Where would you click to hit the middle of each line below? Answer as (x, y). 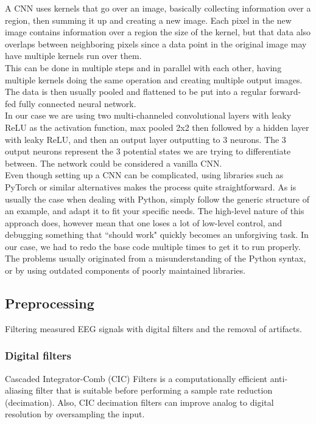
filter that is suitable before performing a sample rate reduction (154, 390)
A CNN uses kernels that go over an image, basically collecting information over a (158, 8)
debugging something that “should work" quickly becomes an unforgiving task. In (157, 235)
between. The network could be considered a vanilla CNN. (114, 163)
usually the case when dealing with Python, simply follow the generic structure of (157, 199)
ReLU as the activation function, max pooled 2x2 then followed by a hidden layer (157, 127)
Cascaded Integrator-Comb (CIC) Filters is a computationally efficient (136, 378)
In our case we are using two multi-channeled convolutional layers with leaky (148, 115)
